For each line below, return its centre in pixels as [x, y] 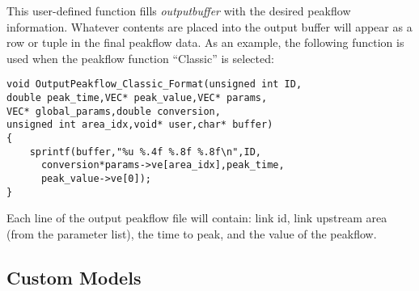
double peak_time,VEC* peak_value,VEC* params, [137, 98]
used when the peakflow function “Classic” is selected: [140, 58]
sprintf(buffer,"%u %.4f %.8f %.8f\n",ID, [145, 152]
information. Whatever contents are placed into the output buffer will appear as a [209, 26]
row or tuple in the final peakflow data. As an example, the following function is [205, 42]
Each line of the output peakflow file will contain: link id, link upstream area [197, 218]
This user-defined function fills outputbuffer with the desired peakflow [179, 11]
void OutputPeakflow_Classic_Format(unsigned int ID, [154, 84]
